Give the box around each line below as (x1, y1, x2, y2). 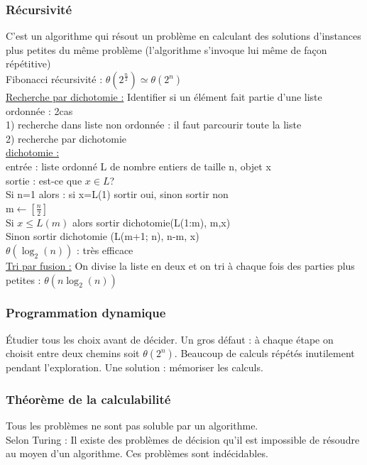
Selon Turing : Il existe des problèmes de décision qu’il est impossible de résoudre (6, 432, 360, 447)
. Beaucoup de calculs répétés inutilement (174, 346, 355, 361)
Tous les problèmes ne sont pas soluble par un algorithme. (6, 418, 258, 433)
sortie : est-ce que (6, 173, 82, 187)
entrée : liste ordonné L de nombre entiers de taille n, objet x (6, 158, 271, 173)
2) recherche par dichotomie (6, 131, 127, 146)
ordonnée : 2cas (6, 103, 73, 118)
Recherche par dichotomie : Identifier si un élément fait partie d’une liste (6, 89, 322, 104)
